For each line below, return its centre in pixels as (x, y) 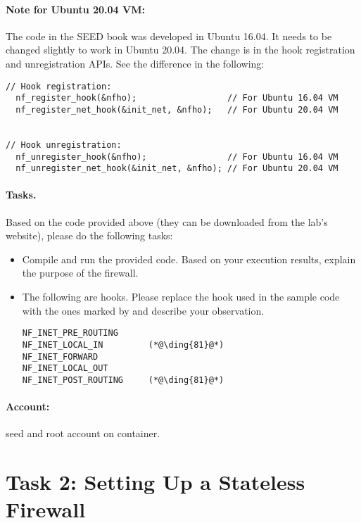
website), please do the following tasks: (89, 235)
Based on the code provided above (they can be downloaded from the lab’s (167, 221)
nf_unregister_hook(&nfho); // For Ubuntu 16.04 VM (177, 157)
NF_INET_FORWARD (60, 357)
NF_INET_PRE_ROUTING (70, 333)
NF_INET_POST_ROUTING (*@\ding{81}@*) (123, 380)
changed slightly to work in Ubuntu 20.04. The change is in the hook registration (180, 50)
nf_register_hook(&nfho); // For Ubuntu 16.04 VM (177, 98)
